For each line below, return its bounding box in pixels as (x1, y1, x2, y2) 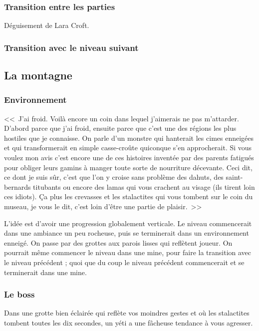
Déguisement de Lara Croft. (4, 20, 89, 30)
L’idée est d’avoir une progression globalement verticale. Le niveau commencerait (4, 218, 252, 228)
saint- (226, 172, 243, 182)
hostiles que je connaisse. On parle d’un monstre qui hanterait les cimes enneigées (4, 132, 254, 143)
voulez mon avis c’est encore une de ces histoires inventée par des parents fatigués (4, 152, 254, 163)
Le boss (4, 288, 35, 301)
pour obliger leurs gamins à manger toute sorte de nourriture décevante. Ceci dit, (4, 162, 253, 172)
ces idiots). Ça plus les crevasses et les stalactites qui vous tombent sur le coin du (4, 191, 253, 202)
